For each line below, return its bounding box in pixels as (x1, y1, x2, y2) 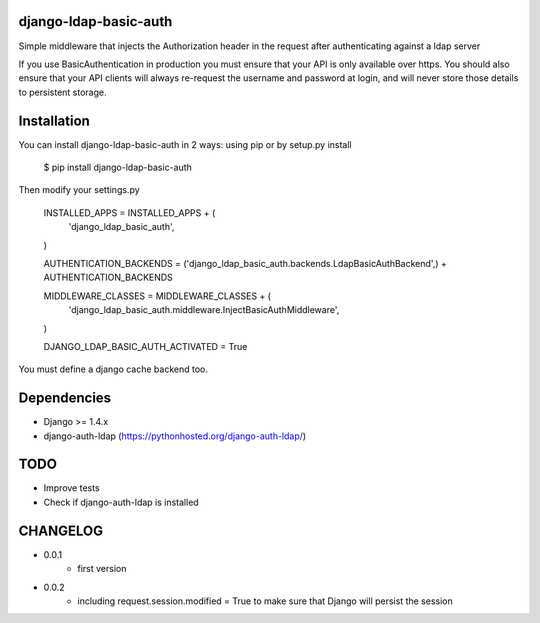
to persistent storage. (18, 86, 107, 98)
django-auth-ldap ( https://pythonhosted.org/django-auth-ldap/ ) (43, 430, 307, 442)
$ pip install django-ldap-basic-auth (43, 161, 192, 173)
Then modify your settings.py (18, 184, 140, 196)
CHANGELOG (18, 522, 104, 539)
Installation (18, 112, 90, 129)
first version (77, 563, 127, 575)
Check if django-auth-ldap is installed (43, 496, 199, 508)
